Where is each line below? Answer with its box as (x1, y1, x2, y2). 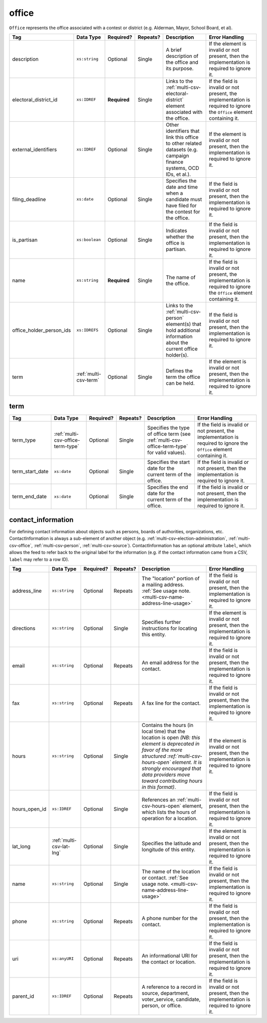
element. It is (172, 759, 202, 766)
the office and (166, 58, 199, 65)
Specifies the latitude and (141, 840, 201, 847)
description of (166, 52, 199, 59)
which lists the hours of (141, 809, 196, 816)
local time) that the (141, 728, 185, 735)
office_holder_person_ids (12, 327, 71, 334)
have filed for (166, 202, 197, 209)
